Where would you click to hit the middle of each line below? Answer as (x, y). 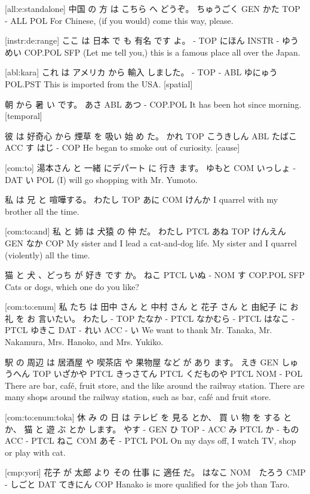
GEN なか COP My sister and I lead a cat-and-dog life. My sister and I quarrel (151, 243)
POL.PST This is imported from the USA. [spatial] (99, 83)
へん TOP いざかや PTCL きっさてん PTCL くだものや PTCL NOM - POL (158, 373)
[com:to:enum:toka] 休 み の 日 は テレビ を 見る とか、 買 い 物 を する (143, 417)
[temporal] (24, 116)
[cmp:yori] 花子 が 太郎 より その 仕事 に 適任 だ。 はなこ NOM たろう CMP (155, 472)
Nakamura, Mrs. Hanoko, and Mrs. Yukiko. (84, 342)
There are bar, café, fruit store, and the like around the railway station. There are (155, 385)
